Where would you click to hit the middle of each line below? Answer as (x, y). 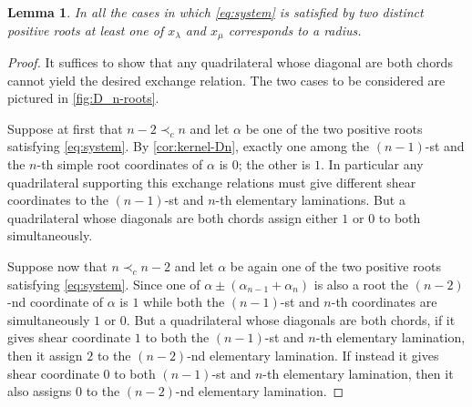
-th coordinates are (384, 302)
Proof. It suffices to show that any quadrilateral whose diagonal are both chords (230, 62)
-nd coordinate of (56, 302)
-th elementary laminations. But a (310, 200)
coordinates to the (58, 200)
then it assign (45, 355)
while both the (184, 302)
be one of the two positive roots (334, 128)
